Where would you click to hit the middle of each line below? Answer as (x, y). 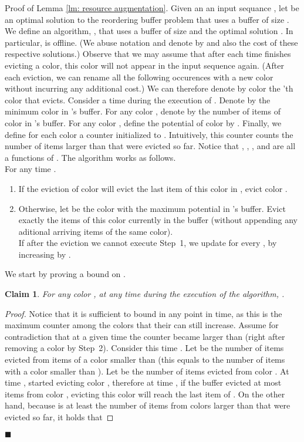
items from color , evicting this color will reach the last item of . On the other (145, 394)
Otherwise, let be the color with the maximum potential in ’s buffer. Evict (152, 208)
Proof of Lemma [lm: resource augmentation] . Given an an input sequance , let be (152, 8)
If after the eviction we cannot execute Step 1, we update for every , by (148, 243)
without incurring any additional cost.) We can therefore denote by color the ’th (149, 88)
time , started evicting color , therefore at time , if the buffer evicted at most (143, 382)
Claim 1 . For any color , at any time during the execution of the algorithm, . (145, 294)
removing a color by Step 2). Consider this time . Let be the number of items (144, 348)
